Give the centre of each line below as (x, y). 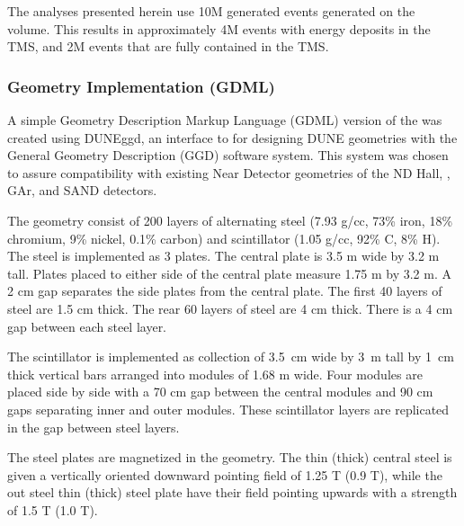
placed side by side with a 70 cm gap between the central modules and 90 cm (220, 392)
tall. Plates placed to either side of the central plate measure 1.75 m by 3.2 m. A (229, 273)
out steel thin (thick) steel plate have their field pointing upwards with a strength (232, 492)
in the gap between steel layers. (94, 427)
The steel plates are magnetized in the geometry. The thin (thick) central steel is (230, 457)
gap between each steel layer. (87, 326)
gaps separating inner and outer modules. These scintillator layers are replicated (228, 409)
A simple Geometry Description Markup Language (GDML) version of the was (225, 120)
